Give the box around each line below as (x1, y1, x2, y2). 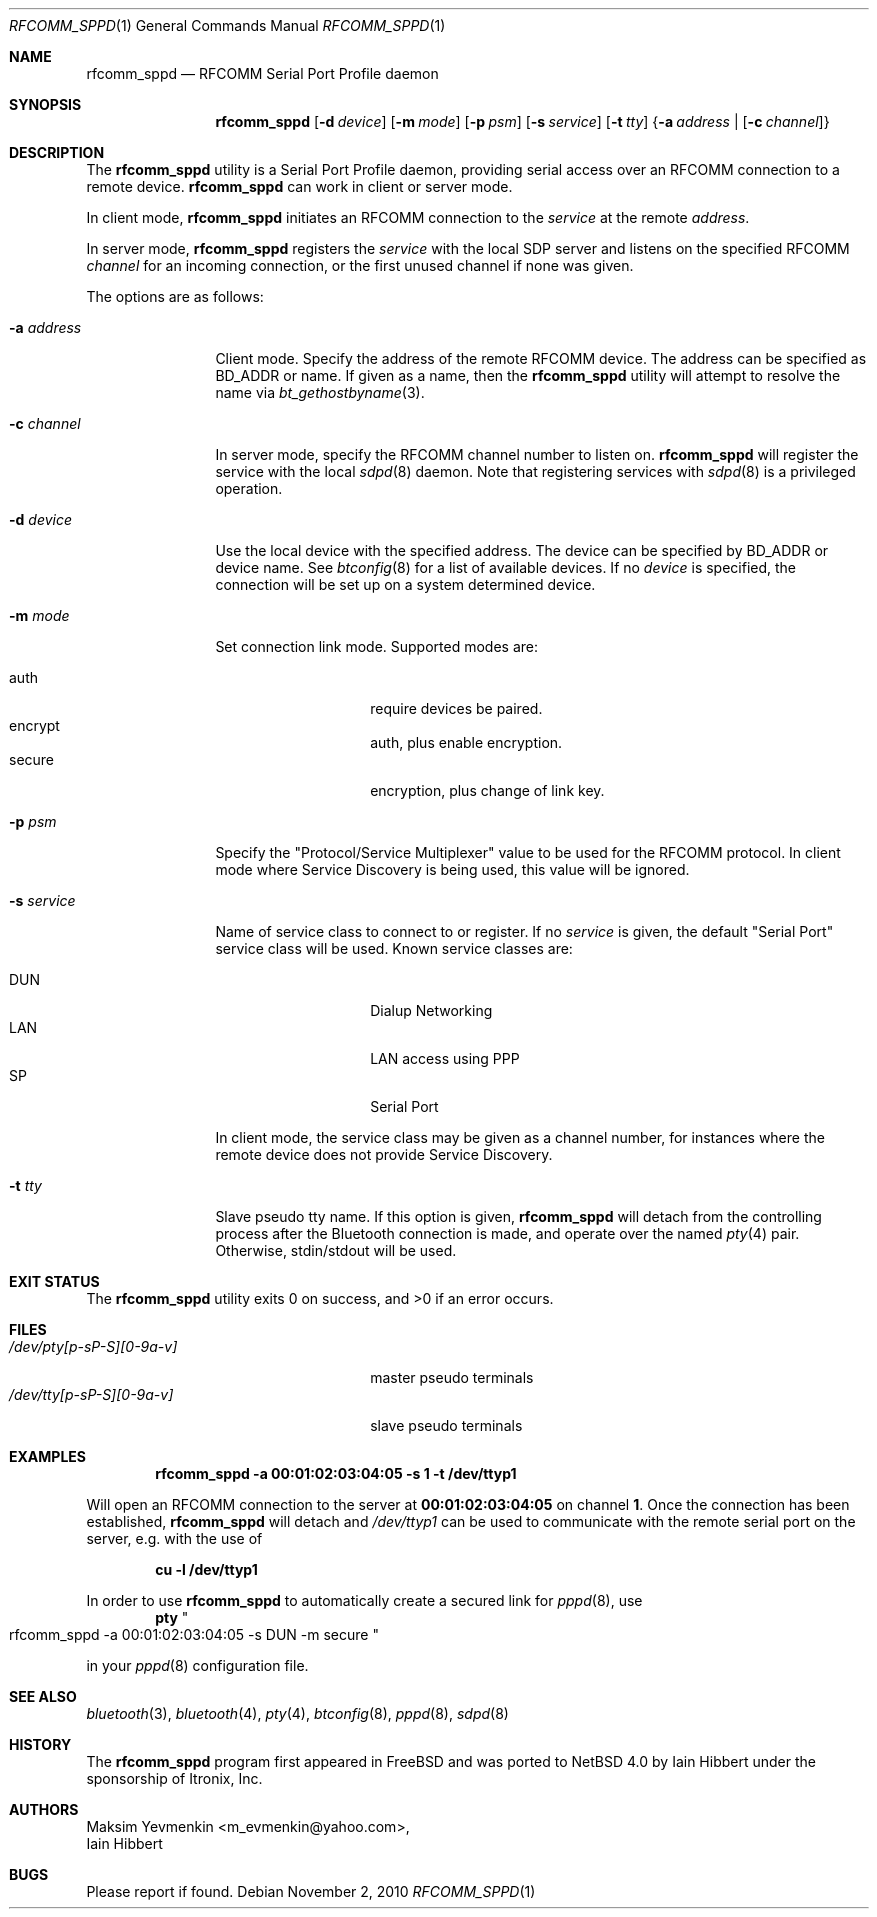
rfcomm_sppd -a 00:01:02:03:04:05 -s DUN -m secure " (9, 1626, 379, 1643)
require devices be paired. (370, 700, 543, 717)
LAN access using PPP (370, 1050, 520, 1067)
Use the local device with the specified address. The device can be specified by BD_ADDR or (215, 542, 829, 559)
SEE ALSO (9, 1688, 77, 1705)
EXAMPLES (9, 1448, 86, 1465)
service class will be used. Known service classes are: (215, 940, 573, 957)
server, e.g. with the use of (86, 1530, 263, 1547)
